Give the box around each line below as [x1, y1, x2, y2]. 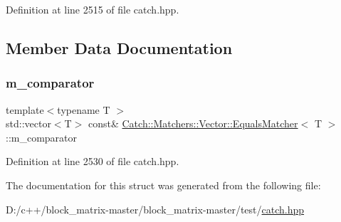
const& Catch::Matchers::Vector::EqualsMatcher [88, 116, 298, 131]
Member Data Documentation [6, 36, 233, 58]
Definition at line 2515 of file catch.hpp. [6, 2, 179, 16]
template [6, 102, 44, 117]
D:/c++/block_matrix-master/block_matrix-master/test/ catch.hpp [6, 201, 305, 216]
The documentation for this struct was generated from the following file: [6, 177, 321, 192]
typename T [57, 102, 110, 117]
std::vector [6, 116, 51, 131]
